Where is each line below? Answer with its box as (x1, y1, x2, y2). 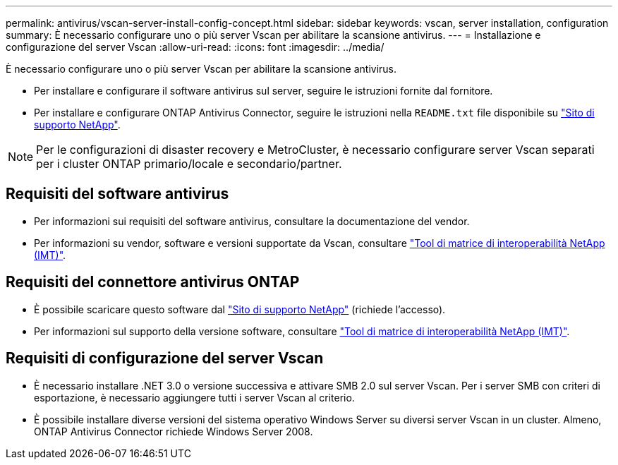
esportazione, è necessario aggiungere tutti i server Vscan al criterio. (34, 391, 355, 404)
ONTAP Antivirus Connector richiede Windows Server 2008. (34, 425, 313, 437)
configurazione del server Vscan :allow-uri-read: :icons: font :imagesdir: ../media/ (6, 41, 384, 53)
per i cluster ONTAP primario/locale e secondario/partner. (36, 157, 342, 171)
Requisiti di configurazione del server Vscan (6, 349, 324, 368)
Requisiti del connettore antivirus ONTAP (6, 273, 300, 291)
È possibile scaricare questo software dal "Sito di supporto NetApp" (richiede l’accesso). (34, 303, 446, 315)
